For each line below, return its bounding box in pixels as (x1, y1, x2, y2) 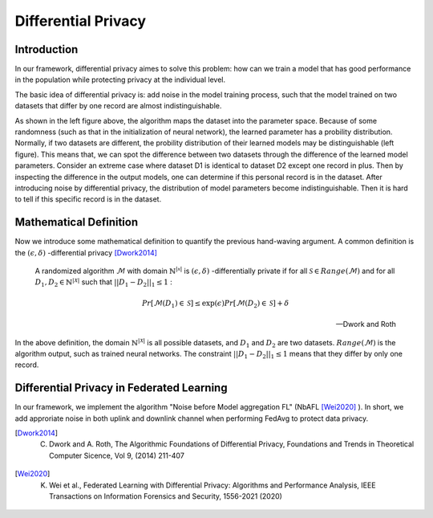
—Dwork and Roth (335, 320, 396, 329)
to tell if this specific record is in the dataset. (14, 194, 162, 204)
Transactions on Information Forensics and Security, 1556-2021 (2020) (49, 491, 282, 501)
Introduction (14, 43, 79, 56)
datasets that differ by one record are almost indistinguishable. (14, 101, 222, 111)
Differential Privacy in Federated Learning (14, 381, 228, 395)
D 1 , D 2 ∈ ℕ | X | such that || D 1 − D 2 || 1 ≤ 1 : (34, 276, 172, 289)
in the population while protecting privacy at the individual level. (14, 75, 226, 84)
